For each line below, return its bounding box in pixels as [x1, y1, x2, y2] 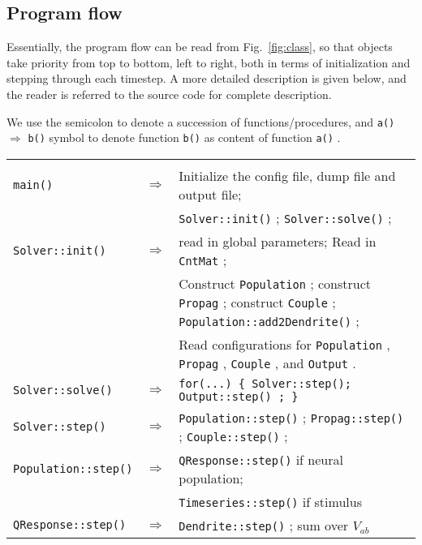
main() [13, 178, 54, 191]
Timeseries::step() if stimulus [179, 491, 362, 511]
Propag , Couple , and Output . [179, 353, 356, 372]
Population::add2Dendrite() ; [179, 311, 360, 330]
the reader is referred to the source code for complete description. [6, 85, 332, 102]
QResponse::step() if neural [179, 449, 343, 469]
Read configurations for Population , [179, 334, 390, 354]
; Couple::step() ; [179, 426, 288, 445]
